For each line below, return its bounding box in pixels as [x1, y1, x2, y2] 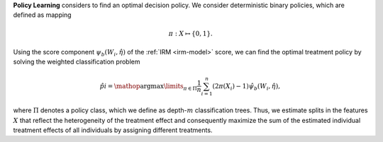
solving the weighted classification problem [13, 57, 140, 66]
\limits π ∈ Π [163, 82, 198, 92]
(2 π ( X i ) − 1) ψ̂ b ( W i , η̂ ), [212, 82, 280, 92]
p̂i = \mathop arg [99, 82, 151, 90]
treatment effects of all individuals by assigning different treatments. [13, 126, 213, 134]
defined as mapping [13, 11, 72, 19]
